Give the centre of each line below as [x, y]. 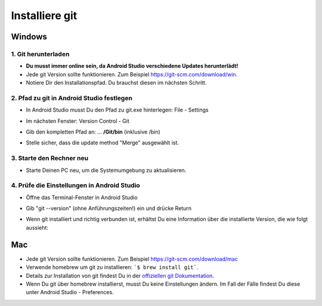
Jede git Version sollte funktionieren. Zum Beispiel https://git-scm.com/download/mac [132, 259]
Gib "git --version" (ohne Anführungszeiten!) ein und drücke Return [109, 208]
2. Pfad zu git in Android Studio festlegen [72, 98]
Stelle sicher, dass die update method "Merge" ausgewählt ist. [102, 143]
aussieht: [37, 227]
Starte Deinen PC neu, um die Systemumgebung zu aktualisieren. [106, 170]
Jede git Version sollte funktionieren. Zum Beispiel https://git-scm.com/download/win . [132, 74]
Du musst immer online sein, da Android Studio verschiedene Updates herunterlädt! [132, 66]
